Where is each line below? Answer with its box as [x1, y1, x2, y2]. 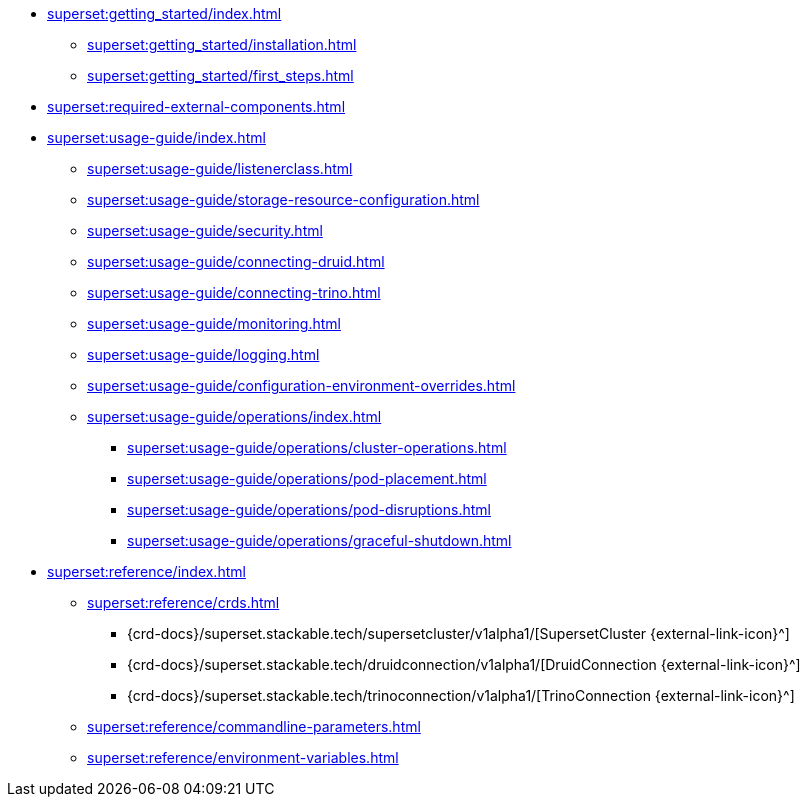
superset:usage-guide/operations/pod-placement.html [127, 470, 487, 487]
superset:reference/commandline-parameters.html [87, 718, 421, 735]
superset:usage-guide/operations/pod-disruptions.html [127, 501, 491, 518]
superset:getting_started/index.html [47, 5, 282, 22]
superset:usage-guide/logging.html [87, 346, 320, 363]
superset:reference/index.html [47, 563, 246, 580]
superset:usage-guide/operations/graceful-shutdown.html [127, 532, 512, 549]
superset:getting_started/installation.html [87, 36, 357, 53]
